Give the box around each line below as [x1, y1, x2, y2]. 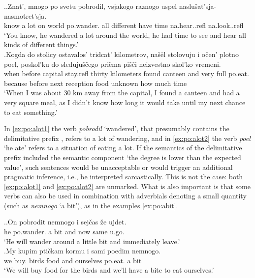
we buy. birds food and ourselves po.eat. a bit [4, 255, 142, 265]
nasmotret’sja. [4, 10, 47, 21]
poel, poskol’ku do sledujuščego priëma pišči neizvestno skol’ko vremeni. [4, 58, 221, 69]
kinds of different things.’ [4, 39, 79, 50]
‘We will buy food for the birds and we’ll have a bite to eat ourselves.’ [4, 265, 214, 275]
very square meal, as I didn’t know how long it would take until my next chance [4, 97, 246, 107]
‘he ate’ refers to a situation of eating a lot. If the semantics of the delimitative [4, 142, 242, 153]
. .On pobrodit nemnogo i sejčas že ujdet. [4, 217, 127, 227]
